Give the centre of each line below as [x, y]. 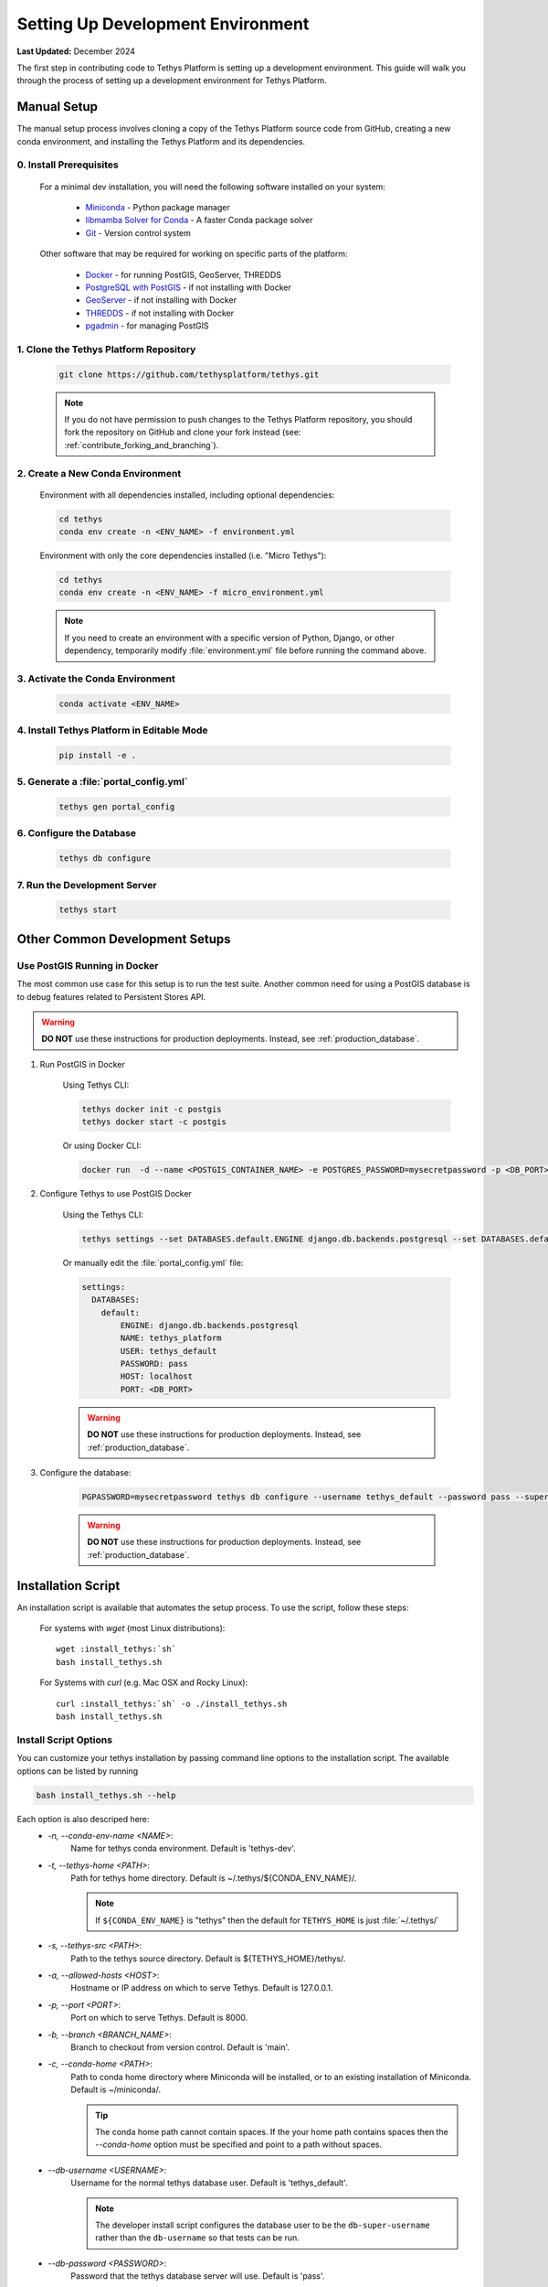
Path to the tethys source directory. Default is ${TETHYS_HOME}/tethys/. [208, 1959]
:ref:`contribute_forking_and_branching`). [142, 445]
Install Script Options [65, 1740]
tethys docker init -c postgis [152, 1110]
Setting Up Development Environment [163, 24]
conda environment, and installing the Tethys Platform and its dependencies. [161, 141]
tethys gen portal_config [117, 807]
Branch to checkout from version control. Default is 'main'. [180, 2047]
